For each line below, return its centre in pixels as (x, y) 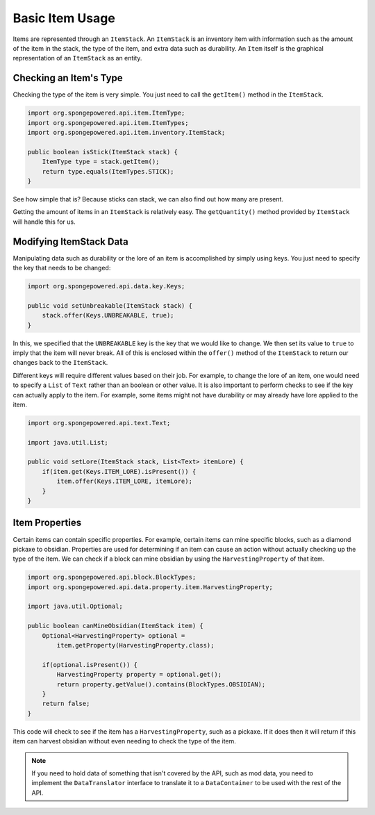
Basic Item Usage (64, 18)
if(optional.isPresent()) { (90, 665)
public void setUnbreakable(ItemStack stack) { (110, 305)
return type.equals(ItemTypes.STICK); (108, 171)
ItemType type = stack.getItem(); (101, 162)
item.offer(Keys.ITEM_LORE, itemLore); (124, 481)
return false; (66, 704)
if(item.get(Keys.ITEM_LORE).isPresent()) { (119, 471)
